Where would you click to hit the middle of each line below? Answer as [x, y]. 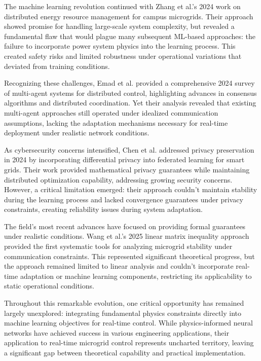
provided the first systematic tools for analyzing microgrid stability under [118, 246]
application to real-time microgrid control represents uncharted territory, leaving [129, 342]
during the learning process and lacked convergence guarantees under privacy [124, 199]
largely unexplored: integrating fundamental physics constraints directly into [123, 313]
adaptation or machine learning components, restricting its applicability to [136, 276]
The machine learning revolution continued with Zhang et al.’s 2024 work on [122, 6]
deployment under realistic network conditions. [77, 133]
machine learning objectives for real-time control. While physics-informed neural [128, 323]
